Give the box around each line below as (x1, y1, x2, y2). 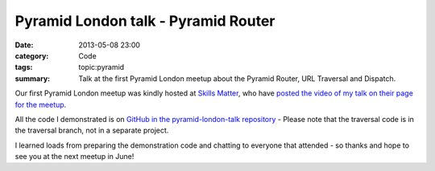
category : (14, 51, 49, 60)
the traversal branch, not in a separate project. (14, 125, 169, 136)
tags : (14, 63, 33, 72)
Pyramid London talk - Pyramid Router (14, 12, 275, 30)
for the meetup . (14, 100, 67, 109)
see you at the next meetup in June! (14, 152, 135, 161)
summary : (14, 73, 51, 83)
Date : (14, 40, 34, 50)
